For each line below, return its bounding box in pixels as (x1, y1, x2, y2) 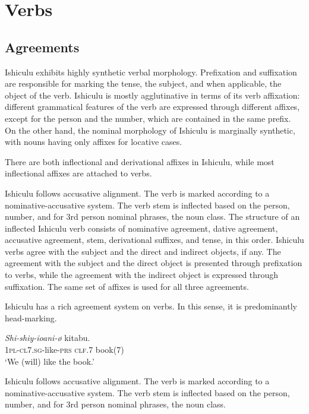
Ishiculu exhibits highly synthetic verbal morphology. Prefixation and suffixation (5, 65, 297, 78)
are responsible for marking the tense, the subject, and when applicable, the (5, 77, 282, 90)
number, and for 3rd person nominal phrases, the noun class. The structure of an (5, 210, 300, 223)
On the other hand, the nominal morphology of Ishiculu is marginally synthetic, (5, 124, 295, 136)
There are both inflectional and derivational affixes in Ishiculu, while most (5, 155, 275, 168)
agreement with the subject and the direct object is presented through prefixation (5, 257, 302, 269)
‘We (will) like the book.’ (5, 355, 94, 367)
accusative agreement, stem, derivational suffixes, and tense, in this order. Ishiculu (5, 233, 304, 246)
